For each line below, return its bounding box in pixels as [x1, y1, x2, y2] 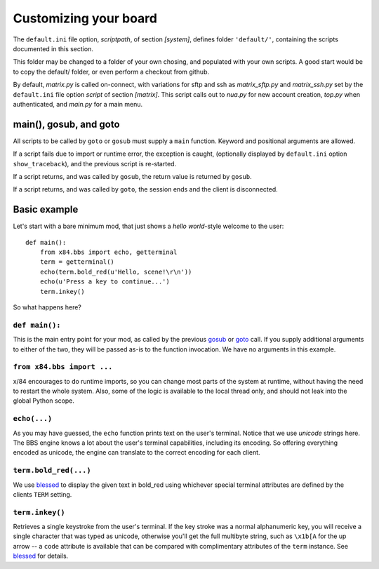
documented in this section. [13, 44, 94, 53]
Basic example [13, 203, 79, 215]
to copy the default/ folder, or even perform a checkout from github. [13, 67, 210, 76]
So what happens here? [13, 303, 82, 312]
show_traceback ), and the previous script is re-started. [13, 159, 177, 168]
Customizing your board [13, 11, 158, 26]
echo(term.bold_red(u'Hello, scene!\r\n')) [39, 267, 192, 276]
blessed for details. [13, 551, 69, 561]
